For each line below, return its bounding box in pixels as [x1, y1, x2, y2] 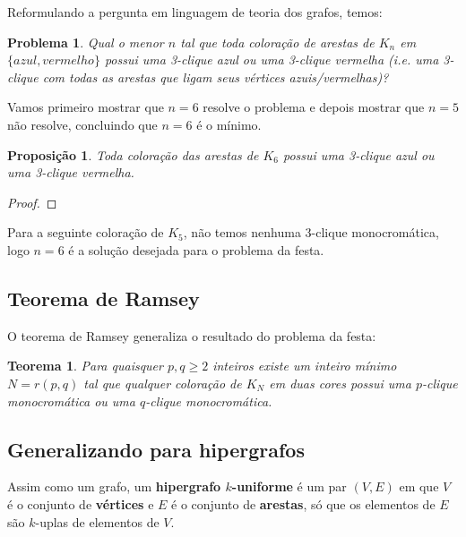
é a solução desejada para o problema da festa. [68, 240, 324, 259]
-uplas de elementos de [35, 512, 160, 531]
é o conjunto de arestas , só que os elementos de [171, 494, 436, 513]
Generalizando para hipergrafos [7, 435, 305, 463]
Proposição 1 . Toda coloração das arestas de [7, 145, 259, 164]
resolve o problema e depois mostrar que [203, 98, 425, 116]
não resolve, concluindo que [7, 115, 158, 133]
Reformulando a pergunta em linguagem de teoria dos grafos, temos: [7, 3, 383, 21]
